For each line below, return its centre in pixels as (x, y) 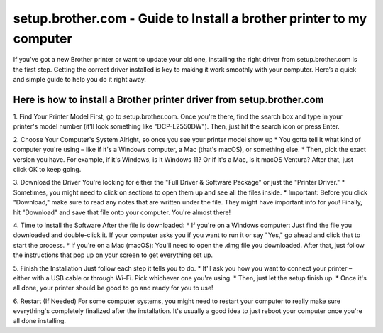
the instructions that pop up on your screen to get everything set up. (113, 255)
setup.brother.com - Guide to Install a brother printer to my (190, 18)
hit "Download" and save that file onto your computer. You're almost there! (122, 212)
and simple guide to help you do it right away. (80, 80)
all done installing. (40, 321)
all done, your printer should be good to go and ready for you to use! (113, 288)
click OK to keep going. (47, 169)
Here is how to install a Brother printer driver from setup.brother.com (168, 99)
